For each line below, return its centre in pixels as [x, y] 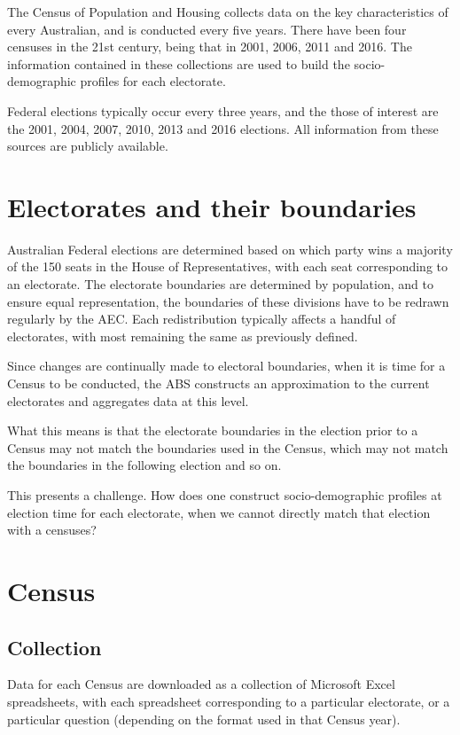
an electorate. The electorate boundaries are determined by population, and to [220, 284]
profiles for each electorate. [153, 81]
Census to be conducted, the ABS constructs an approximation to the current [218, 383]
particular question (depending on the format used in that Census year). [204, 719]
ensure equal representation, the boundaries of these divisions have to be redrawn [228, 301]
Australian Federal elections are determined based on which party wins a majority [230, 249]
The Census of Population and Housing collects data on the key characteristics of [228, 12]
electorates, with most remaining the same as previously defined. [183, 336]
